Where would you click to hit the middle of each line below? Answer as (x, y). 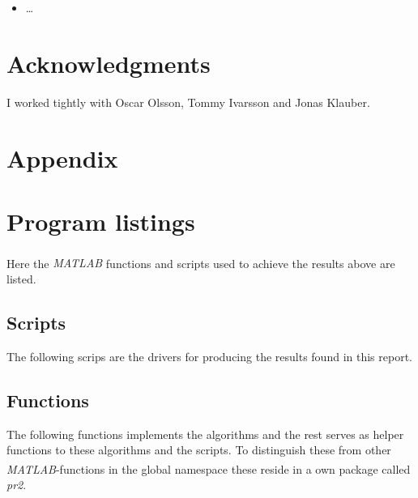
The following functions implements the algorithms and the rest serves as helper (205, 434)
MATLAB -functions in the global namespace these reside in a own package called (209, 468)
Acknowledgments (109, 63)
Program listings (101, 221)
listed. (21, 279)
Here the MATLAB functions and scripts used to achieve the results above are (201, 263)
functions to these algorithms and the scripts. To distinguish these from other (199, 450)
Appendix (62, 157)
